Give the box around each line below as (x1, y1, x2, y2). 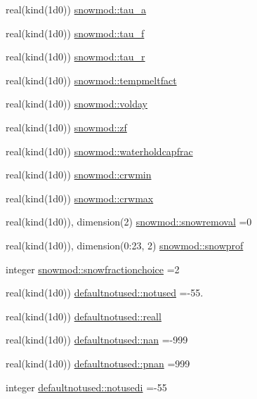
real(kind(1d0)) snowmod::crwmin (6, 167, 152, 182)
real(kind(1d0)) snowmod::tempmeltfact (6, 72, 177, 87)
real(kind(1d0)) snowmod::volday (6, 96, 148, 111)
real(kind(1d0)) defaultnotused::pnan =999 (6, 355, 190, 370)
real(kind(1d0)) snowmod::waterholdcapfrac (6, 143, 193, 158)
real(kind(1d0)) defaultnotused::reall (6, 308, 162, 323)
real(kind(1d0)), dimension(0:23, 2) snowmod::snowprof (6, 237, 244, 252)
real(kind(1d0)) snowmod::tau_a (6, 2, 147, 16)
